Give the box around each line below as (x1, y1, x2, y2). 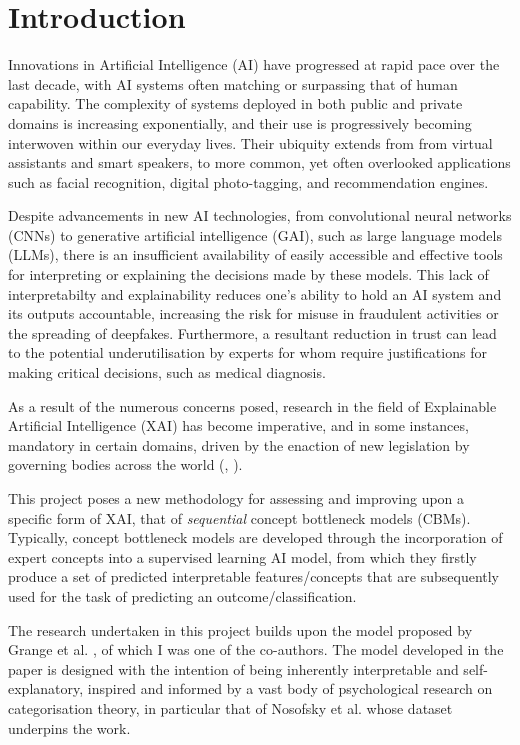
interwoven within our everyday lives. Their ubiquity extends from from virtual (8, 132, 493, 153)
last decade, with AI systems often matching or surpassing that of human (8, 73, 458, 94)
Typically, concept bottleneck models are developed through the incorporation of (8, 527, 503, 548)
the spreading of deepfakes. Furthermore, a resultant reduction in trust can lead (8, 322, 497, 343)
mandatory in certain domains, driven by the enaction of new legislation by (8, 434, 470, 455)
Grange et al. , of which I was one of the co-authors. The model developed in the (8, 639, 504, 660)
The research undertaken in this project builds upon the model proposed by (8, 619, 473, 640)
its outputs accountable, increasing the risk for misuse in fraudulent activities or (8, 303, 499, 324)
